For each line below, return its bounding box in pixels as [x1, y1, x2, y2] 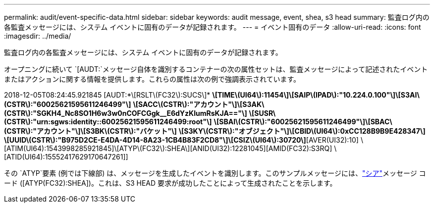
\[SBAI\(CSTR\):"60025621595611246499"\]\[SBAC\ [214, 117, 392, 126]
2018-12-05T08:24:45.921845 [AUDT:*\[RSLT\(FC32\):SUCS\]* [4, 91, 211, 99]
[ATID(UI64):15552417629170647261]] [4, 153, 128, 161]
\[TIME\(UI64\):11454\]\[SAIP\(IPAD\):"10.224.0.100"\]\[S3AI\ [212, 91, 420, 99]
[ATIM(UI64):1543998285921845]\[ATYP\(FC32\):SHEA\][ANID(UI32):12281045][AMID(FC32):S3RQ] [4, 144, 332, 153]
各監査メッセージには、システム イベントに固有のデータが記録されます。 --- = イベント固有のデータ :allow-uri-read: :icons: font [4, 23, 421, 31]
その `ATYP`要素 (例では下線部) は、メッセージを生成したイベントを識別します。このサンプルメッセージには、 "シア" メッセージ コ [4, 169, 426, 177]
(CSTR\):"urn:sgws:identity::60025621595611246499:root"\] [4, 117, 212, 126]
